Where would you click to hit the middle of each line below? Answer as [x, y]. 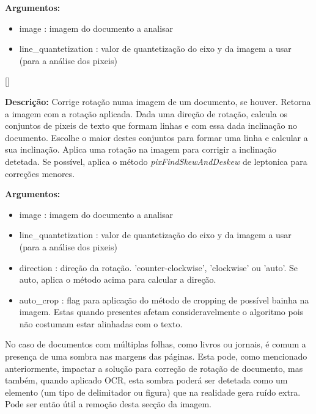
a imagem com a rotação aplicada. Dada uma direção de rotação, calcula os [146, 113]
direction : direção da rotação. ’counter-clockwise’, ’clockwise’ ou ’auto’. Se [159, 267]
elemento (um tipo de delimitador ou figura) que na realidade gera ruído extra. [153, 392]
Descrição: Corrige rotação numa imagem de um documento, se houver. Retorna [158, 101]
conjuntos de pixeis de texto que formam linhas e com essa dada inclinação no [151, 125]
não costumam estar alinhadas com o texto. [101, 323]
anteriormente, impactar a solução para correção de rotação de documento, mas [154, 368]
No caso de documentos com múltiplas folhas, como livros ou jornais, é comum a [156, 344]
